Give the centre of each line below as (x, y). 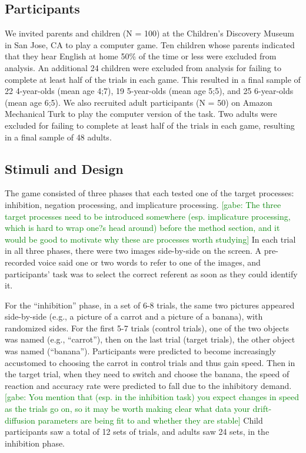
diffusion (20, 420)
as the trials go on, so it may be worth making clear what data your (127, 409)
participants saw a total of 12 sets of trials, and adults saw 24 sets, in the (137, 432)
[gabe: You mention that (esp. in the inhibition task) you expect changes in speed (152, 397)
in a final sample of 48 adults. (58, 137)
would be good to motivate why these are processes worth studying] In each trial (150, 239)
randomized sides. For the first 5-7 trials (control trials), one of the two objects (147, 328)
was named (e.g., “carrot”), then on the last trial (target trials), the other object (150, 339)
